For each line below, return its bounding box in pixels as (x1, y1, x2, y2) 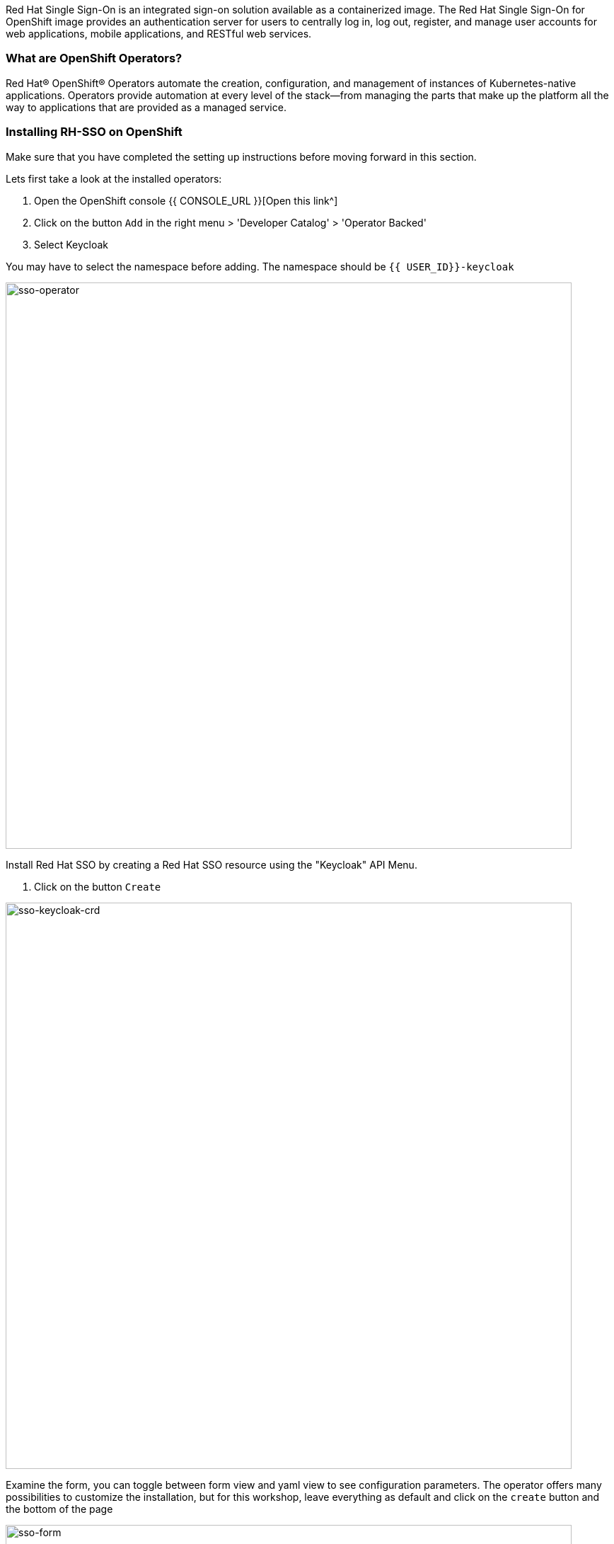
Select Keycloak (34, 238, 109, 251)
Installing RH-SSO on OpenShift (6, 125, 183, 139)
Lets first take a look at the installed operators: (6, 172, 222, 185)
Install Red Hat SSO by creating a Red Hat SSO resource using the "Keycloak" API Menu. (6, 858, 417, 871)
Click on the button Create (34, 880, 161, 893)
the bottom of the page (6, 1502, 113, 1515)
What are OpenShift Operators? (6, 51, 183, 66)
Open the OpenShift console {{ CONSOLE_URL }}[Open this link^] (34, 194, 338, 207)
